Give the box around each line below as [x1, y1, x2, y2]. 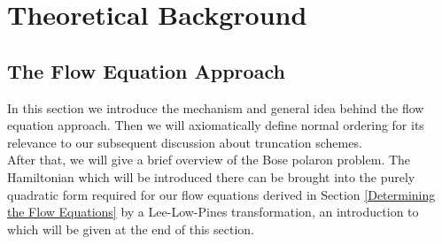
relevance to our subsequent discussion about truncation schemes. [7, 133, 362, 151]
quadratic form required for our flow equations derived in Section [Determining [7, 185, 436, 203]
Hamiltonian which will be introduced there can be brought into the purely [7, 167, 415, 186]
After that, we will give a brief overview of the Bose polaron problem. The [7, 150, 411, 169]
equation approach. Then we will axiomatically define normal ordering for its [7, 116, 424, 134]
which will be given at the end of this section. [7, 219, 254, 238]
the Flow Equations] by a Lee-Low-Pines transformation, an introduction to [7, 202, 419, 221]
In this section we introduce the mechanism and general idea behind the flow [7, 98, 424, 117]
